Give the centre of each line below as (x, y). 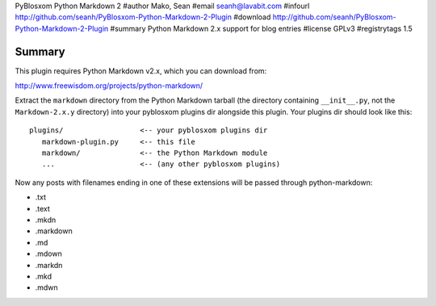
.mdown (48, 254)
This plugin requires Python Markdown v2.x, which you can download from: (141, 71)
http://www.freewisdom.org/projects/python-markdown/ (109, 86)
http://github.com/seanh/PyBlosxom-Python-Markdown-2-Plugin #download (143, 17)
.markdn (49, 265)
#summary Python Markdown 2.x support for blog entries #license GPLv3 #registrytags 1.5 (262, 28)
